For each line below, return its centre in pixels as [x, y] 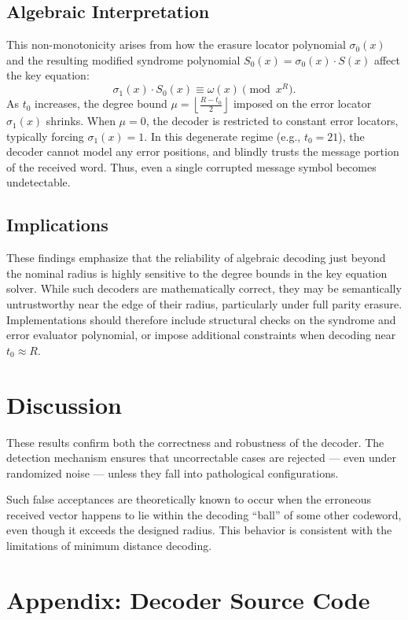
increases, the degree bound [101, 103]
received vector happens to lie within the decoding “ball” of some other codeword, [204, 514]
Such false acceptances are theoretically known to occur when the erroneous [189, 499]
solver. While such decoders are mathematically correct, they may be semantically [204, 288]
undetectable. [39, 182]
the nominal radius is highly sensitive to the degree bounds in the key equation [197, 273]
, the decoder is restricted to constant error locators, [272, 121]
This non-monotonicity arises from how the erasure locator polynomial [176, 44]
